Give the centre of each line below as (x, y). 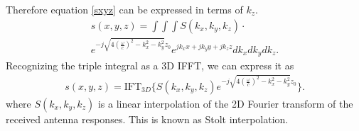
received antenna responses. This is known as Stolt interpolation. (147, 119)
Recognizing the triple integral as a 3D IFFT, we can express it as (150, 65)
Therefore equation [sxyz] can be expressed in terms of (124, 9)
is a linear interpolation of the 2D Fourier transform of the (225, 103)
